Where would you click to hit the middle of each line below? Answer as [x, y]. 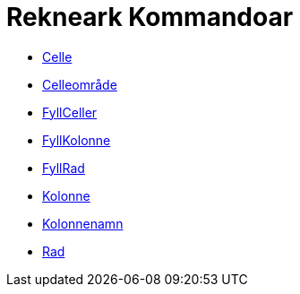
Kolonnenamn [83, 223]
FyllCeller [70, 112]
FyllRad [64, 168]
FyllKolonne [77, 140]
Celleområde [80, 84]
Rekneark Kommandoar [150, 17]
